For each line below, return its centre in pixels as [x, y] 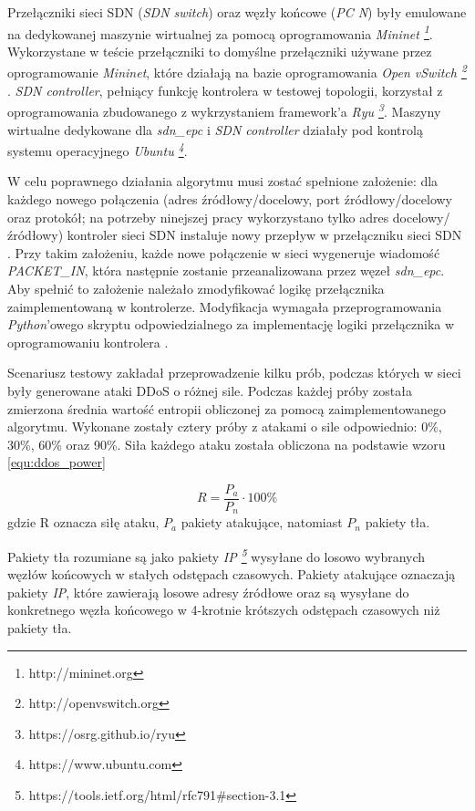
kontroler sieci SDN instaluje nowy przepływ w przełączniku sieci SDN [264, 235]
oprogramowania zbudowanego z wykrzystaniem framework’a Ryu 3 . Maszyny [224, 110]
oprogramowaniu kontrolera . [88, 342]
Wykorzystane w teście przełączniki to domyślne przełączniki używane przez [220, 51]
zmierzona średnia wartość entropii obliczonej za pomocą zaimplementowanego [227, 408]
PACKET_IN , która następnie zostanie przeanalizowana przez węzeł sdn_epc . [226, 270]
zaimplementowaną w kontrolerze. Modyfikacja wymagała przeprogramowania [225, 306]
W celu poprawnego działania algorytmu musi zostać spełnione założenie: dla [223, 181]
